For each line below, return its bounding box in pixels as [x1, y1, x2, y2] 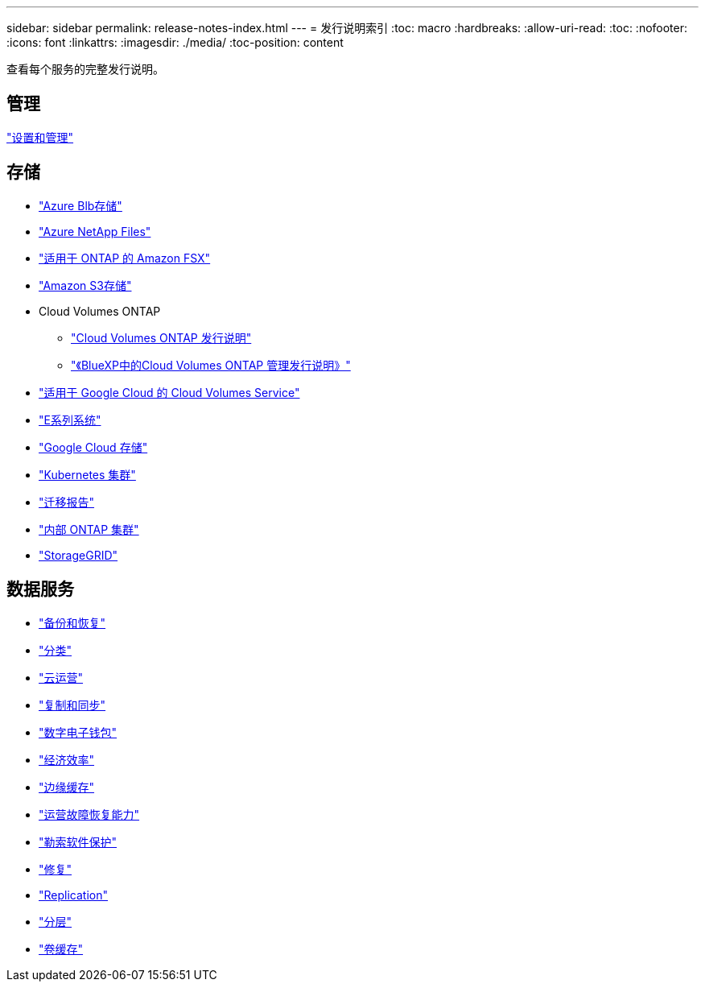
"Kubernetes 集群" [39, 467, 136, 482]
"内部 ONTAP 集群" [39, 522, 139, 536]
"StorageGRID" [39, 548, 118, 562]
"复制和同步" [39, 697, 106, 712]
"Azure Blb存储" [39, 198, 122, 213]
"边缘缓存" [39, 779, 95, 794]
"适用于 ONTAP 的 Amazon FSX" [39, 250, 211, 265]
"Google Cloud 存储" [39, 440, 148, 454]
